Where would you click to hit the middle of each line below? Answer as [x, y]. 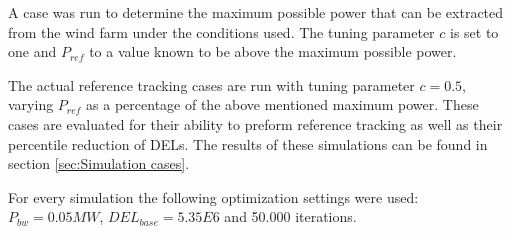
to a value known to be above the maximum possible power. [273, 51]
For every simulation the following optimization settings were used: [213, 196]
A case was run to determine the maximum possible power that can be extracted [256, 12]
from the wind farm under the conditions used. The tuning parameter [221, 31]
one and [32, 51]
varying [31, 104]
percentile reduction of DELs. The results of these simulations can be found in [248, 143]
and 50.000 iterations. [290, 216]
